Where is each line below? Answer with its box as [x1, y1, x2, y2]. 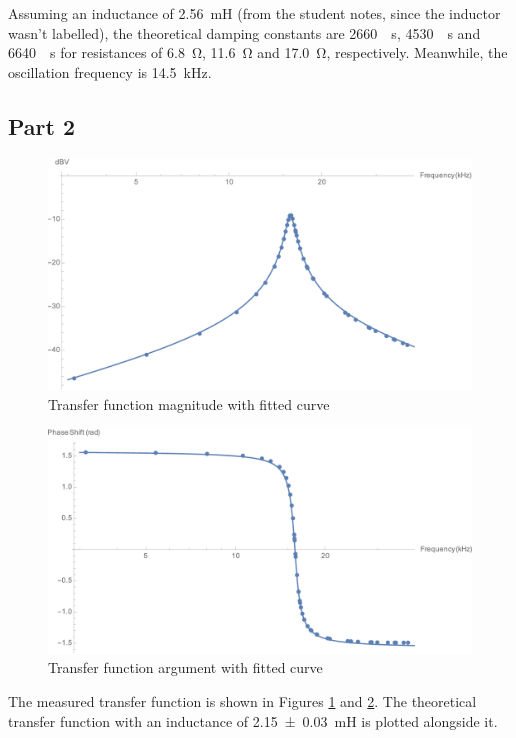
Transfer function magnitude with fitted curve [48, 394, 330, 415]
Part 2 [8, 110, 76, 141]
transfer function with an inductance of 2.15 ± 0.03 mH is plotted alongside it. [8, 710, 498, 731]
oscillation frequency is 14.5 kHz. [8, 61, 212, 82]
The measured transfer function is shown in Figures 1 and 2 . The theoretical [8, 691, 477, 712]
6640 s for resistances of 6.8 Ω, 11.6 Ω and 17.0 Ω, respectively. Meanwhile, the [8, 42, 508, 63]
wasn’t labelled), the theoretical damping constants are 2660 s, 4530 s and [8, 22, 481, 43]
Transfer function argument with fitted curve [48, 657, 323, 678]
